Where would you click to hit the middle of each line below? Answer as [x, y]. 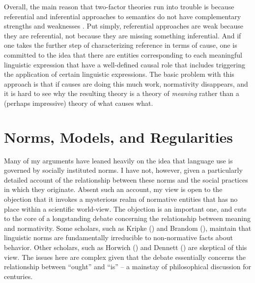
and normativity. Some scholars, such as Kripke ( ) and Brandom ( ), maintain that [128, 228]
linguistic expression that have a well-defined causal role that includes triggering [125, 64]
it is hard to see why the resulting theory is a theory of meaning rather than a [122, 93]
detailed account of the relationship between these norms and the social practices [126, 179]
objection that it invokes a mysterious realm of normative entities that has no [121, 199]
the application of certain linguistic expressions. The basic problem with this [119, 74]
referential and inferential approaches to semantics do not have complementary [123, 16]
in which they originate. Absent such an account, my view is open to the [113, 189]
